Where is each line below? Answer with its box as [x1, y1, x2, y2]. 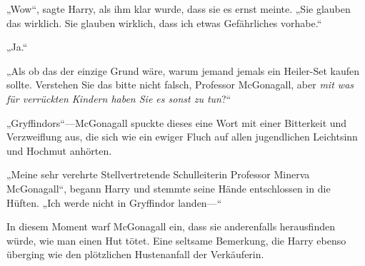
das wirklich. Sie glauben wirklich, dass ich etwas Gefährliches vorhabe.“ [6, 15, 322, 30]
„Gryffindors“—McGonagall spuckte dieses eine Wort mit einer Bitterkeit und [6, 115, 347, 130]
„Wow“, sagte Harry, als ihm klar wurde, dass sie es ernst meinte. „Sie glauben [6, 1, 351, 16]
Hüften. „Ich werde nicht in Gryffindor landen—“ [6, 195, 222, 210]
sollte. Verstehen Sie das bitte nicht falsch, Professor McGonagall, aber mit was [6, 77, 354, 92]
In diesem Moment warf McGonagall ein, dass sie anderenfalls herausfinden [6, 219, 335, 234]
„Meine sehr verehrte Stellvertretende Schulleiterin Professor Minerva [6, 167, 310, 182]
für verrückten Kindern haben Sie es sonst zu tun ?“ [6, 91, 231, 106]
